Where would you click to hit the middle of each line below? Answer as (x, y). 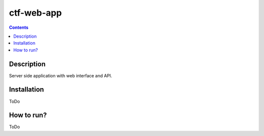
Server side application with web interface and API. (61, 75)
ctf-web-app (35, 13)
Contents (19, 27)
